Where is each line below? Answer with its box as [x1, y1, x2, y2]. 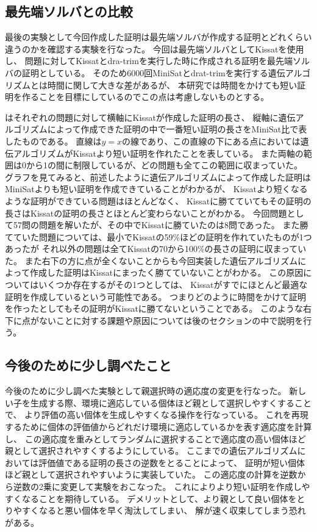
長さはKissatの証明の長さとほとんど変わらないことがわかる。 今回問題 [5, 206, 287, 219]
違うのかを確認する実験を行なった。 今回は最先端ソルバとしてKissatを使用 [5, 42, 304, 55]
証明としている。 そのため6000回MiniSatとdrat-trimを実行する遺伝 [21, 66, 285, 79]
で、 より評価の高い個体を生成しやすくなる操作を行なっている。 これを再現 [5, 408, 308, 421]
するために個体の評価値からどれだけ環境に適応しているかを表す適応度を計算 [5, 420, 312, 433]
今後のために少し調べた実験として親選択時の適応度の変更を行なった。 [5, 384, 287, 397]
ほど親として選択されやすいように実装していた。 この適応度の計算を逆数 [5, 468, 297, 481]
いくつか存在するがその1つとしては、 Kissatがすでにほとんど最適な [38, 278, 308, 291]
